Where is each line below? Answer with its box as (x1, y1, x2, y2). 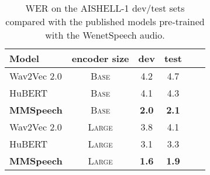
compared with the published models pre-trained (5, 15, 205, 28)
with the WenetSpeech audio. (45, 28, 165, 42)
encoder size (71, 52, 129, 65)
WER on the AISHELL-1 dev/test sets (25, 1, 185, 15)
